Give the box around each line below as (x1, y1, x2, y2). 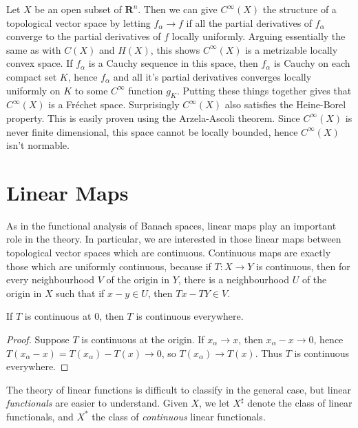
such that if (56, 285, 105, 300)
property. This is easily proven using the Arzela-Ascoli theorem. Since (6, 110, 300, 125)
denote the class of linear (247, 396, 352, 410)
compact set (6, 69, 57, 83)
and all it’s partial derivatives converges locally (113, 69, 312, 83)
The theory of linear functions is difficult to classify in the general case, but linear (6, 382, 352, 396)
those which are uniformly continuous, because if (6, 258, 211, 273)
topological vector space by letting (6, 15, 151, 30)
